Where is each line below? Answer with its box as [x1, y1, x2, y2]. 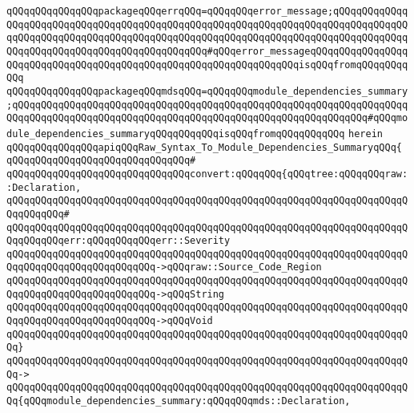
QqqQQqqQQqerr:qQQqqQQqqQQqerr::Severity [6, 235, 231, 247]
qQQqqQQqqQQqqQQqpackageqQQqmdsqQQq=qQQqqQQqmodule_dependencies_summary [6, 85, 408, 97]
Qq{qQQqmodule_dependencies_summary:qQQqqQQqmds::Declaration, [6, 395, 351, 407]
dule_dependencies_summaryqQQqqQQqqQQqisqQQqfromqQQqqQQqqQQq [6, 128, 345, 140]
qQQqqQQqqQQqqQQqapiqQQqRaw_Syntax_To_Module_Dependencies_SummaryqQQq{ [6, 141, 402, 153]
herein [348, 128, 383, 140]
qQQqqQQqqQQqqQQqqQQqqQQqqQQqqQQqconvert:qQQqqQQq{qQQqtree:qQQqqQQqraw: [6, 168, 408, 180]
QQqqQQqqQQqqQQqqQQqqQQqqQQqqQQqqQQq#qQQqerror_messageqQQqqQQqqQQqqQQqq [6, 45, 408, 57]
